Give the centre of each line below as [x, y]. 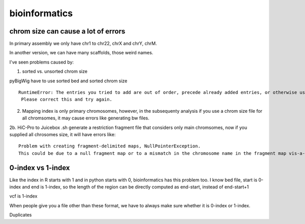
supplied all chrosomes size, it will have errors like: [63, 134]
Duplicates [21, 215]
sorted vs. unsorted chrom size [55, 72]
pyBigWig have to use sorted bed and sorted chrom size [68, 81]
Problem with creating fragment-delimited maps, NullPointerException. [110, 146]
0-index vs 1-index [40, 168]
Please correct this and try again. [67, 100]
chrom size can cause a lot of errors [67, 31]
